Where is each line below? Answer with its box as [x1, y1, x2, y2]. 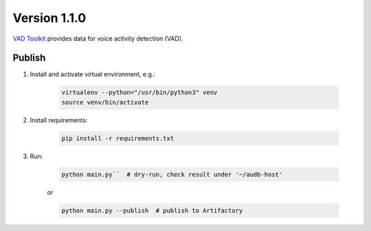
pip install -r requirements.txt [61, 134, 175, 142]
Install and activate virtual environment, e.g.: [30, 70, 156, 78]
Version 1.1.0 [12, 10, 87, 25]
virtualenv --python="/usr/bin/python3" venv [61, 89, 218, 96]
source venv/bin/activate [61, 98, 149, 106]
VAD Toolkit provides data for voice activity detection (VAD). [12, 34, 183, 43]
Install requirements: [30, 115, 88, 124]
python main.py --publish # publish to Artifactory [61, 206, 243, 214]
